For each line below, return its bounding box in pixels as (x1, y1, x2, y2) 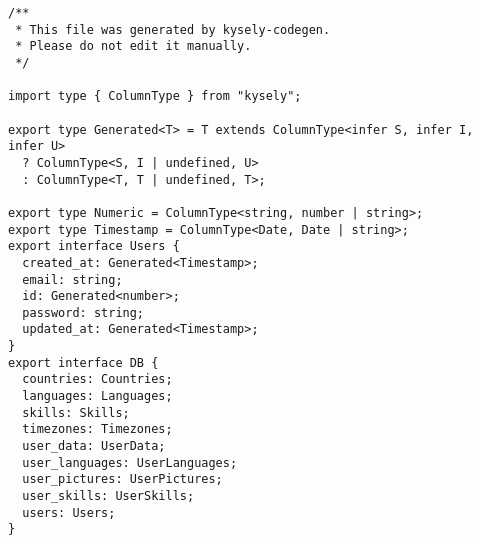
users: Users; (22, 505, 116, 520)
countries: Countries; (22, 372, 173, 387)
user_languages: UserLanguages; (22, 455, 238, 470)
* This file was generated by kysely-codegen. (15, 22, 331, 37)
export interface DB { (8, 355, 159, 370)
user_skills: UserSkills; (22, 489, 195, 504)
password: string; (22, 305, 145, 320)
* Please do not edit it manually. (15, 39, 252, 54)
